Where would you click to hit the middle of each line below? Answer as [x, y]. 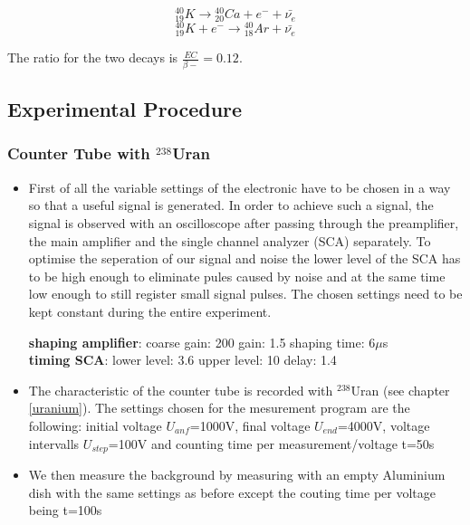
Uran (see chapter [400, 390]
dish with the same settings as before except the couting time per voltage [232, 492]
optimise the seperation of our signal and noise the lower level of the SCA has [245, 258]
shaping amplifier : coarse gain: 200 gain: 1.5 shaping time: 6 [202, 342]
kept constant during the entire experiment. [150, 311]
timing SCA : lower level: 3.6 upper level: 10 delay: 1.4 [182, 360]
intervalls [54, 443]
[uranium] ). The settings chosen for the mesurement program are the [219, 408]
